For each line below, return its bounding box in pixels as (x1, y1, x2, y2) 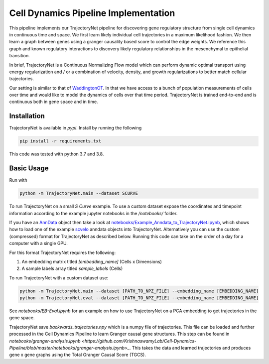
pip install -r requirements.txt (19, 138, 102, 144)
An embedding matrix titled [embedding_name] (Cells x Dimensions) (21, 258, 162, 264)
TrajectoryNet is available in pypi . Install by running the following (9, 125, 142, 131)
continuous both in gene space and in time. (9, 99, 98, 105)
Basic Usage (9, 164, 49, 173)
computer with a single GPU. (9, 241, 68, 246)
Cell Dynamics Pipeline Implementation (9, 7, 175, 18)
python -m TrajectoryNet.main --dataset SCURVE (19, 191, 138, 196)
